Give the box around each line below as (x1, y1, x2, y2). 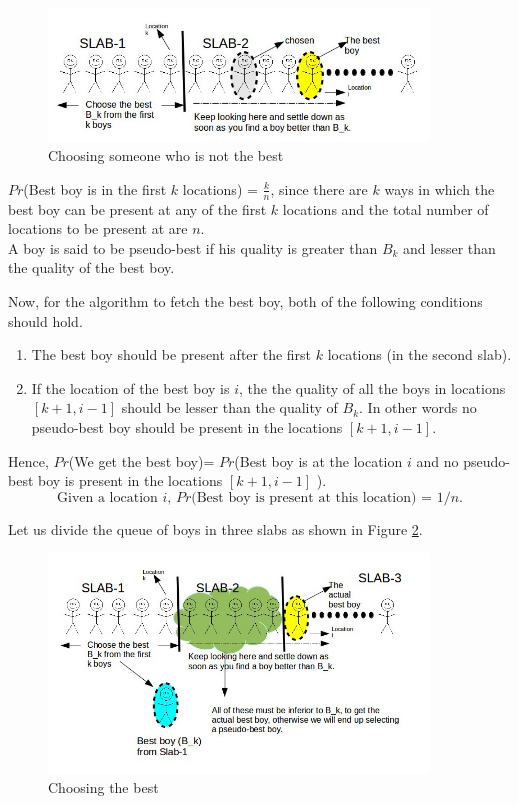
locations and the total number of (282, 198, 489, 219)
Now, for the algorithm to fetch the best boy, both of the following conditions (8, 290, 483, 311)
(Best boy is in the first (23, 178, 167, 199)
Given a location (57, 490, 158, 505)
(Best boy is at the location (234, 450, 403, 471)
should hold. (8, 310, 83, 331)
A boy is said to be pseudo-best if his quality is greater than (8, 237, 378, 258)
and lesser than (403, 237, 496, 258)
